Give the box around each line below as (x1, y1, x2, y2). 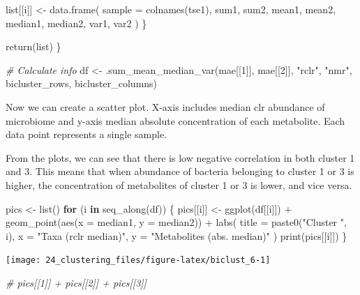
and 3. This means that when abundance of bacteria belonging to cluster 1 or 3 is (6, 164, 354, 179)
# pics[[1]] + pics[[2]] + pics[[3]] (6, 275, 147, 289)
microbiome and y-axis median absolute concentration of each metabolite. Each (6, 113, 345, 128)
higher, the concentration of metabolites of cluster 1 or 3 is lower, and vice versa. (6, 177, 352, 192)
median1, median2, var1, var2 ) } (6, 15, 147, 30)
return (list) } (6, 39, 61, 54)
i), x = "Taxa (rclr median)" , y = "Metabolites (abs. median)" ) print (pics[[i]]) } (6, 228, 347, 243)
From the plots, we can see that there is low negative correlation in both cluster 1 (6, 150, 355, 165)
